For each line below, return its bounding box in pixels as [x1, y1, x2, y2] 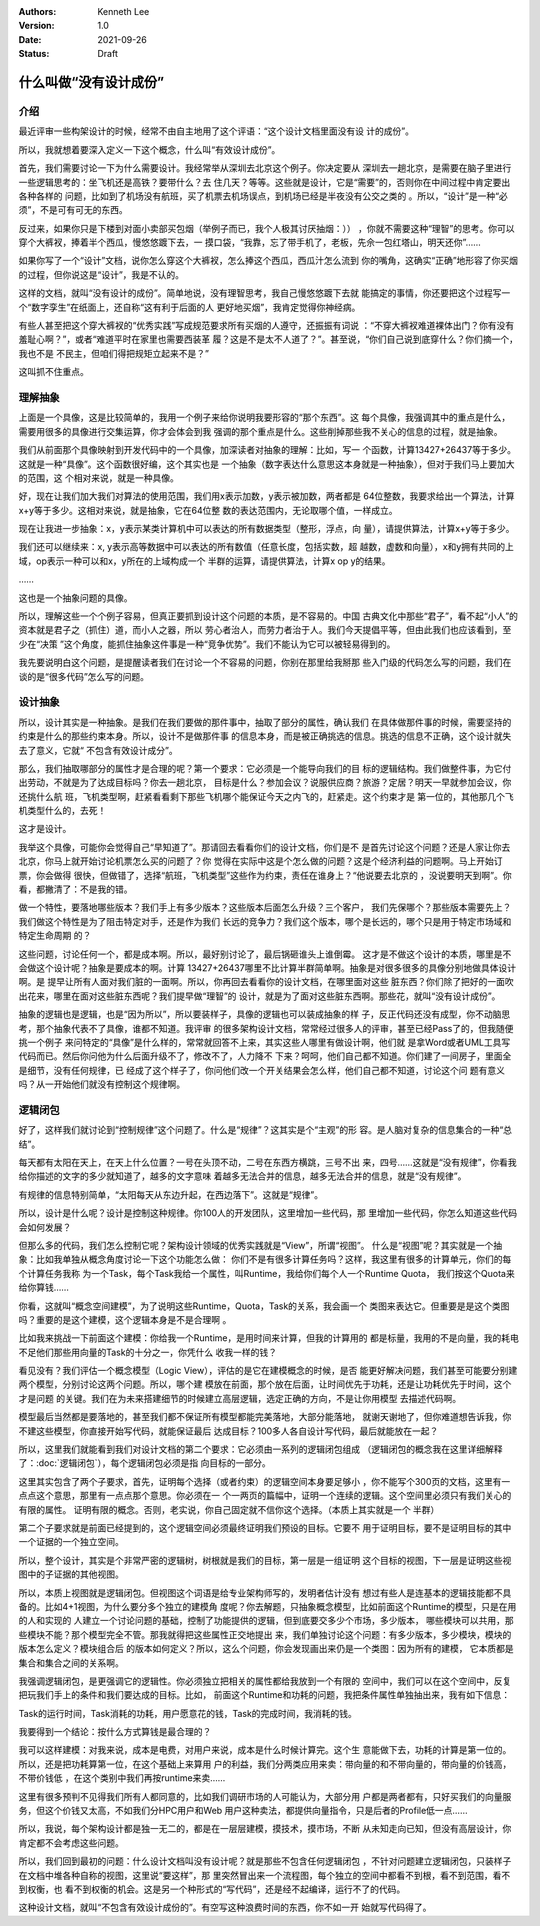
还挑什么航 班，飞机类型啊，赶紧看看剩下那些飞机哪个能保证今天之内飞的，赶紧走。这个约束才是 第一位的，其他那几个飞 [18, 790, 514, 802]
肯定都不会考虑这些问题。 [18, 1836, 124, 1849]
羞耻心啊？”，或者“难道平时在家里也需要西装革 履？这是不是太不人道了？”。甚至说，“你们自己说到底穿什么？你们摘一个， [18, 333, 519, 345]
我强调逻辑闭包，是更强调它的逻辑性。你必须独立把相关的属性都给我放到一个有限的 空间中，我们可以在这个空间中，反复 [18, 1675, 512, 1687]
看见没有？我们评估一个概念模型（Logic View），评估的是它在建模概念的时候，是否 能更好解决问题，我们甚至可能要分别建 [18, 1365, 518, 1377]
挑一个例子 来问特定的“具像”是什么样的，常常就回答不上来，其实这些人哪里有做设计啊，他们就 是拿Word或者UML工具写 [18, 1036, 511, 1048]
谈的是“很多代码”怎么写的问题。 [18, 670, 150, 682]
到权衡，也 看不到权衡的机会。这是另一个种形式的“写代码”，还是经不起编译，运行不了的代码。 [18, 1883, 406, 1895]
